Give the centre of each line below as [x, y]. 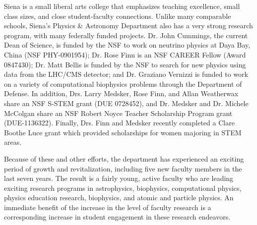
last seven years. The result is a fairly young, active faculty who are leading [119, 178]
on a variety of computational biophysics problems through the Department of [123, 84]
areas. [13, 142]
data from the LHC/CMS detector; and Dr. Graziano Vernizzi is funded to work [126, 74]
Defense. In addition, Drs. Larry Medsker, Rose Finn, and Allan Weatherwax [121, 93]
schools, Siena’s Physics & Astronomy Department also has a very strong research [128, 26]
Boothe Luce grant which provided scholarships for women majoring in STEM [123, 132]
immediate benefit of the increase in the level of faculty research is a [108, 207]
